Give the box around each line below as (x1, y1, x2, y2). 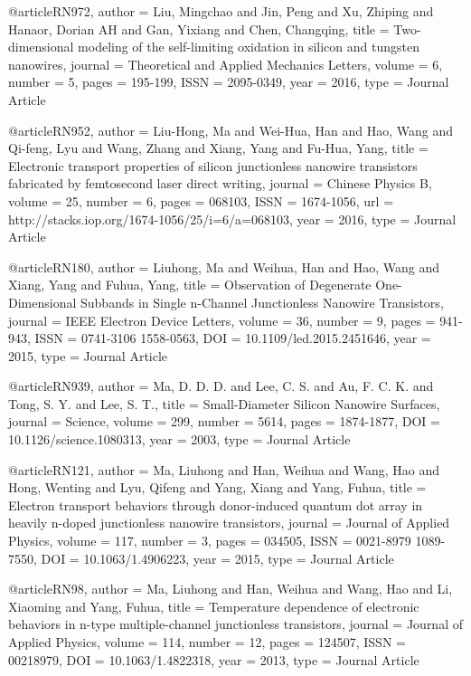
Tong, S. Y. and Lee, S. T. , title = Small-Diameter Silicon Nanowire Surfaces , (8, 394, 440, 413)
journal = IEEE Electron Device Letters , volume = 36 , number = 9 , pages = (8, 310, 436, 329)
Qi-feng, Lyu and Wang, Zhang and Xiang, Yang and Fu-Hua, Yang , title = (8, 138, 429, 157)
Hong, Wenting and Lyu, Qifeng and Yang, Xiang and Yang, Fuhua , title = (8, 478, 427, 497)
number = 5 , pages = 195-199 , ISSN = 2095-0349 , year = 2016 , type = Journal (8, 72, 449, 91)
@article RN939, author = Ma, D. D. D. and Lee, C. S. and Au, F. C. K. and (8, 376, 434, 395)
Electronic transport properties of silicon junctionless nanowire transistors (8, 156, 418, 175)
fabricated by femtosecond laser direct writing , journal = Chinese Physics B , (8, 174, 432, 193)
